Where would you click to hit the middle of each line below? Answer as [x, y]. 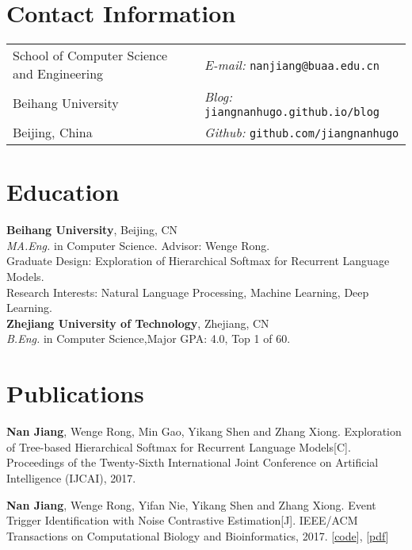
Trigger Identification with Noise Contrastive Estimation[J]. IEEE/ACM [182, 520]
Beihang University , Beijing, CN [92, 230]
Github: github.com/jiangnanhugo [302, 133]
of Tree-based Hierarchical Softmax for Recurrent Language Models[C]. [179, 446]
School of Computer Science [90, 56]
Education [63, 192]
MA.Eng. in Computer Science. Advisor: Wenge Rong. [138, 245]
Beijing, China [53, 133]
